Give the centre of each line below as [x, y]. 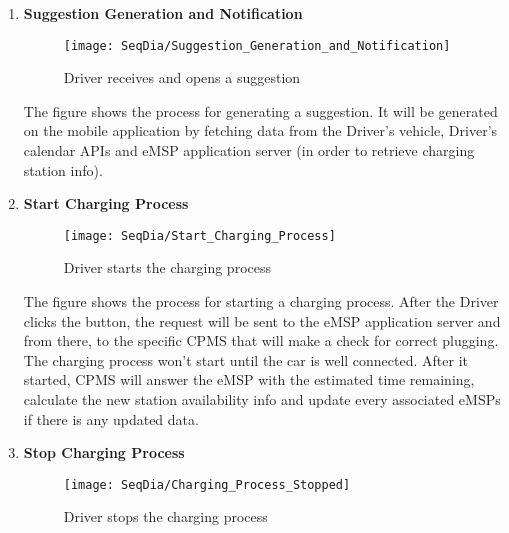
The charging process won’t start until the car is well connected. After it [245, 359]
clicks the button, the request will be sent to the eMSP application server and [262, 320]
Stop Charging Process [104, 452]
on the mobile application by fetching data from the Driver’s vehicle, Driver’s [260, 130]
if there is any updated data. [111, 418]
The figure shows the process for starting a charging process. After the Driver [261, 301]
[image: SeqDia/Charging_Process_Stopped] [207, 484]
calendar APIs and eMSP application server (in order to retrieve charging [249, 150]
